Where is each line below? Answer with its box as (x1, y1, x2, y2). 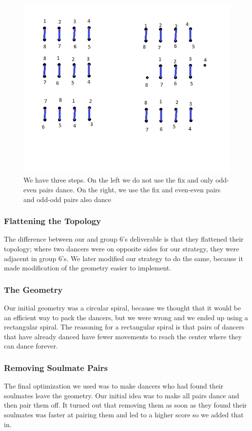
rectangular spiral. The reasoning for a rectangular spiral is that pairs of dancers (4, 322, 245, 332)
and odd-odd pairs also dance (23, 194, 111, 204)
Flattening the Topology (4, 215, 101, 227)
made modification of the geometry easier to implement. (4, 263, 172, 273)
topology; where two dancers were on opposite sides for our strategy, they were (4, 243, 239, 253)
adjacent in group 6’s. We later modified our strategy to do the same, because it (4, 253, 243, 263)
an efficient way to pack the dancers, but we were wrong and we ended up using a (4, 312, 248, 322)
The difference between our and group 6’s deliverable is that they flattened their (4, 234, 244, 244)
